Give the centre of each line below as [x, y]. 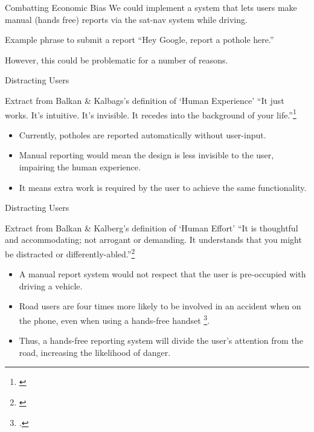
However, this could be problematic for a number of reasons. [117, 60]
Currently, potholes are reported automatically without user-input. [143, 134]
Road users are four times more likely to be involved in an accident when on [160, 306]
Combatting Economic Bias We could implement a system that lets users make [151, 7]
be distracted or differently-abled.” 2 [70, 253]
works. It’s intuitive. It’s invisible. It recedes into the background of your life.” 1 [151, 114]
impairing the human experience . [80, 167]
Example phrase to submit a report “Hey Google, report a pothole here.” [139, 40]
